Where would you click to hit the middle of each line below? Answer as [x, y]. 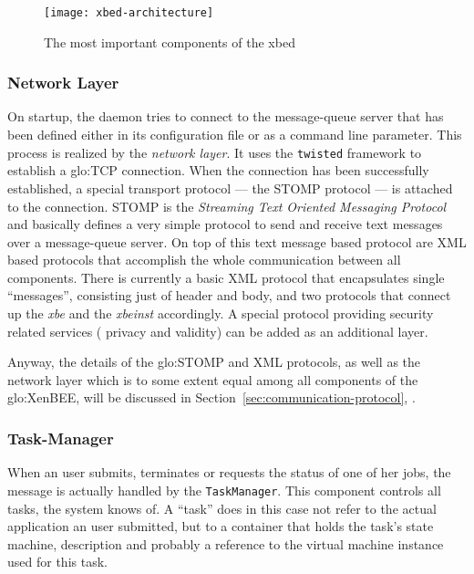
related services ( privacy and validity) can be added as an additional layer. [218, 331]
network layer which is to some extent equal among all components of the [213, 379]
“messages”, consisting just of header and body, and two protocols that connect [229, 295]
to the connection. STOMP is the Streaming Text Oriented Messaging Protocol [227, 206]
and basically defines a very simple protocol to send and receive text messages [225, 224]
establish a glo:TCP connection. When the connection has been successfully [218, 170]
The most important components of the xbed [170, 42]
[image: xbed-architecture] [129, 13]
